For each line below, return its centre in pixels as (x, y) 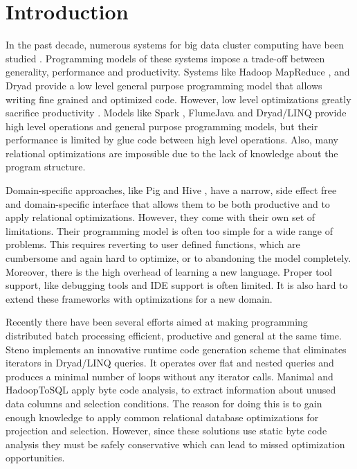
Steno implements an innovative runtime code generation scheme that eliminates (176, 349)
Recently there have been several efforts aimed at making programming (157, 322)
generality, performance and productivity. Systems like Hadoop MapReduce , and (178, 72)
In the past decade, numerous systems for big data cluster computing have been (175, 45)
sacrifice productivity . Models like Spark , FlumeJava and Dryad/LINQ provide (176, 113)
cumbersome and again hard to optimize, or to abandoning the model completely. (178, 258)
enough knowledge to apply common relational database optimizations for (162, 417)
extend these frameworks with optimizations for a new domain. (139, 298)
